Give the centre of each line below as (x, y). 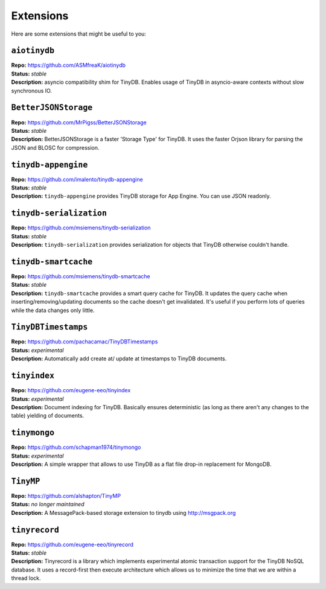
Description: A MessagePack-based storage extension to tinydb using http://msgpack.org (123, 512)
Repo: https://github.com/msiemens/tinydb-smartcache (81, 276)
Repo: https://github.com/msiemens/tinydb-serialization (81, 228)
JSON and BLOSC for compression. (55, 147)
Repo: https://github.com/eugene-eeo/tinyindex (71, 390)
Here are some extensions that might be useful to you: (78, 34)
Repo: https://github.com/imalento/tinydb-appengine (77, 179)
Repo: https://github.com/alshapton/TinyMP (66, 495)
